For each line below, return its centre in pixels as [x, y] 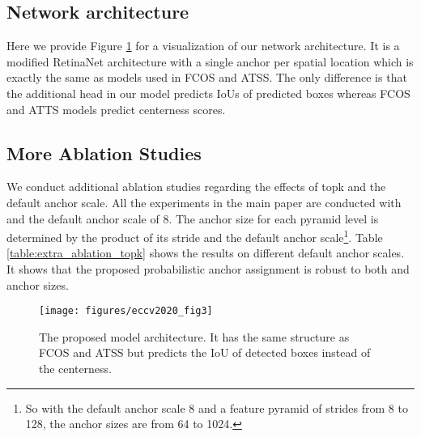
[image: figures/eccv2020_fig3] [126, 311]
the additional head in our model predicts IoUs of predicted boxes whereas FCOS [208, 93]
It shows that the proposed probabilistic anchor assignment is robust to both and [208, 269]
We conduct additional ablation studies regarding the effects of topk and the [196, 187]
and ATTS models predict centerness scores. [116, 109]
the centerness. [76, 369]
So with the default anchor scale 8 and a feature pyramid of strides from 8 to [217, 407]
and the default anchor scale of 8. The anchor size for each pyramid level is [193, 218]
